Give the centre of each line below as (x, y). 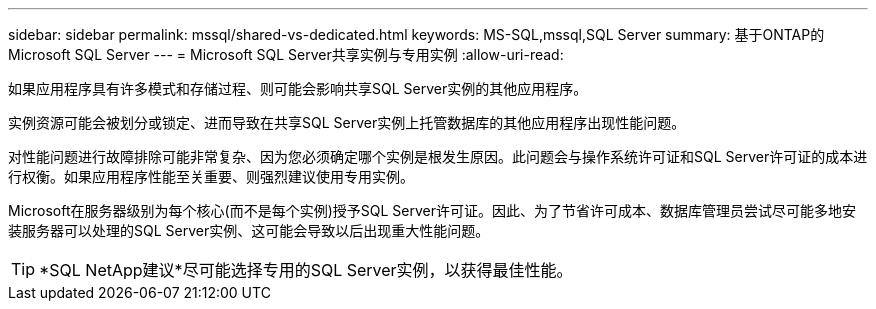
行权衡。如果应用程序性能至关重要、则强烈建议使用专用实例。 (211, 176)
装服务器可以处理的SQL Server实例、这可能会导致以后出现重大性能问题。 (249, 230)
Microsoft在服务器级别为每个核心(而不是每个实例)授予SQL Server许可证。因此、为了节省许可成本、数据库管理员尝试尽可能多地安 (432, 210)
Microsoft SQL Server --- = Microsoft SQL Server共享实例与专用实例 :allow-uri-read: (286, 54)
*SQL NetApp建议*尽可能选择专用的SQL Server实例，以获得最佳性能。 (306, 270)
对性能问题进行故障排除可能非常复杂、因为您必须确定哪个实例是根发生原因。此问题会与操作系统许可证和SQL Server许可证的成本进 (438, 156)
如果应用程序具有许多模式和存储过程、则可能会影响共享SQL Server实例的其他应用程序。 (298, 88)
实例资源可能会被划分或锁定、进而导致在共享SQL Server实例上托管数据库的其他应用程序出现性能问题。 (347, 122)
